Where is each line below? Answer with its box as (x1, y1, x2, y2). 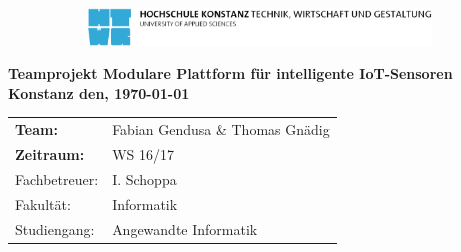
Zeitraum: (15, 144, 85, 164)
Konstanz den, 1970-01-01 (8, 82, 190, 103)
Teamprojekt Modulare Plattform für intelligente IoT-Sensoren (8, 63, 453, 84)
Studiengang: (15, 218, 95, 239)
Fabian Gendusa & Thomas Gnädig (112, 119, 330, 140)
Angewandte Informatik (112, 218, 258, 239)
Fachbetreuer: (15, 168, 99, 189)
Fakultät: (15, 193, 71, 214)
